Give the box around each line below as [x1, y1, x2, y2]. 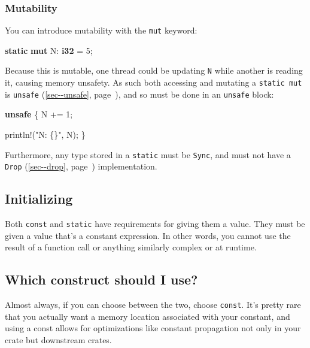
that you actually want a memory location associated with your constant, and [5, 310, 290, 322]
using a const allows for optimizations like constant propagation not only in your [5, 322, 301, 334]
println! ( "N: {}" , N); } [5, 128, 86, 141]
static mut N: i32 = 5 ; [5, 44, 93, 56]
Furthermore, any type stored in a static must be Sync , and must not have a [5, 148, 291, 161]
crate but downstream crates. [5, 334, 112, 346]
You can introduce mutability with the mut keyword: [5, 24, 197, 37]
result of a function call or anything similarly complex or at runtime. [5, 241, 257, 253]
